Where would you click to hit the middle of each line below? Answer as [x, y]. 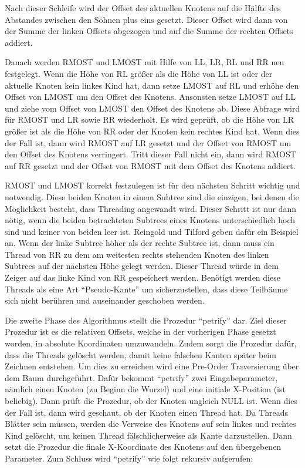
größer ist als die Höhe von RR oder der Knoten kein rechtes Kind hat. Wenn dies [152, 131]
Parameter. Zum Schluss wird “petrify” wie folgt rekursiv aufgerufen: [129, 458]
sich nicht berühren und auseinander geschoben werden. [105, 300]
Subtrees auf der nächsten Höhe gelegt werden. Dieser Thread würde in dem [142, 266]
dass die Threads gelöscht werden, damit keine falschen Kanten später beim [140, 354]
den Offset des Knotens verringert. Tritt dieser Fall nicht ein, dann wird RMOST [150, 154]
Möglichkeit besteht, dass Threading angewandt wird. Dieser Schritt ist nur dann [151, 208]
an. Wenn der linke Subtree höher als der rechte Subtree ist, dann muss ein [140, 243]
